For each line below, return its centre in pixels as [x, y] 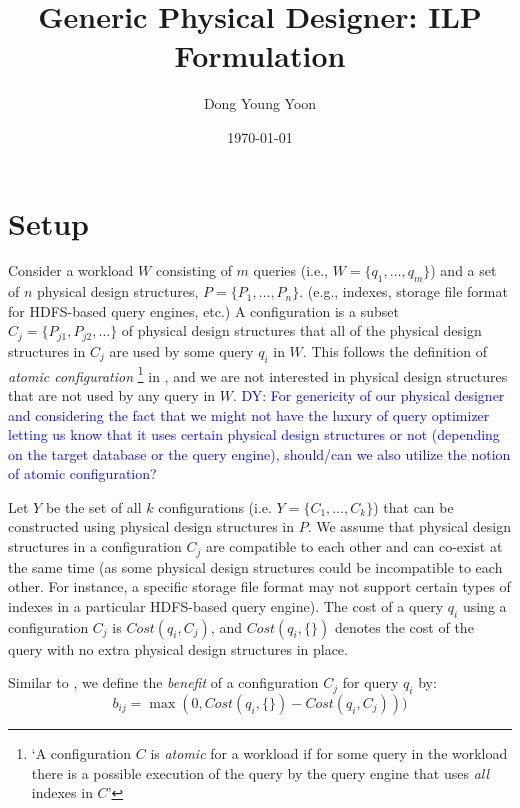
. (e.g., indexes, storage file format [403, 291]
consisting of [193, 270]
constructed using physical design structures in [151, 526]
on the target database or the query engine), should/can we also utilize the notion [259, 453]
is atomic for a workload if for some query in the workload [329, 752]
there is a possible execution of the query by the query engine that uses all [260, 772]
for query [370, 682]
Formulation [260, 55]
